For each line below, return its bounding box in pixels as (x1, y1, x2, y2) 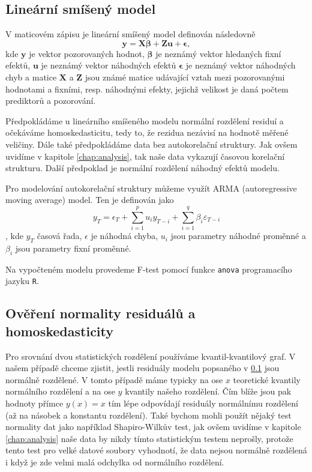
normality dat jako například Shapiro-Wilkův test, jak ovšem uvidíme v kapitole (5, 420, 301, 433)
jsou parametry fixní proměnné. (15, 241, 131, 254)
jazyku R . (5, 274, 39, 287)
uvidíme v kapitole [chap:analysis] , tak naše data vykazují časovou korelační (5, 150, 285, 162)
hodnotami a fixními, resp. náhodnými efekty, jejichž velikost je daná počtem (5, 82, 289, 95)
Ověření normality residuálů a (5, 304, 196, 322)
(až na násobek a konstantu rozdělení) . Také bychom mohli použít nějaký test (5, 408, 292, 421)
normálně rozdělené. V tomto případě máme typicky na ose (5, 373, 223, 386)
